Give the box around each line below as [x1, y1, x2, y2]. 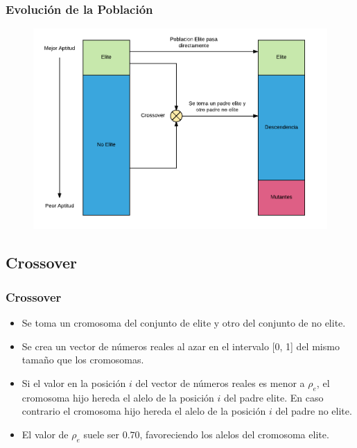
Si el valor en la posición [21, 375, 126, 390]
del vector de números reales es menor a [135, 375, 305, 390]
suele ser [83, 427, 119, 441]
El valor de [21, 427, 69, 441]
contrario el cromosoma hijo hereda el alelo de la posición [21, 404, 266, 418]
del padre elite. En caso [224, 390, 324, 404]
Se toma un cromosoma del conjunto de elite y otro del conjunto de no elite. [21, 316, 346, 330]
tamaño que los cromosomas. [21, 352, 144, 367]
